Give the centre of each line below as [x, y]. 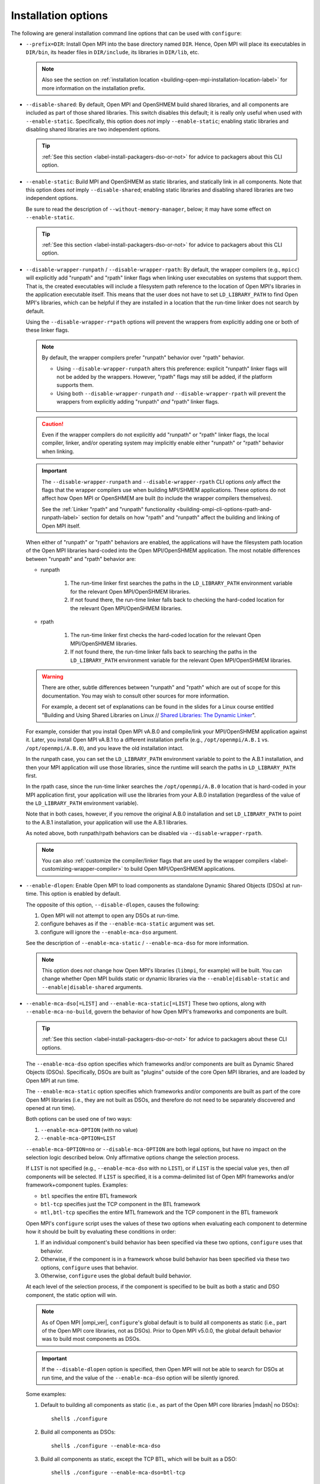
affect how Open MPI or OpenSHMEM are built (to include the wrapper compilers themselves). [157, 498]
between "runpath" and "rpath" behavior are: [81, 559]
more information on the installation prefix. [94, 88]
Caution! [53, 424]
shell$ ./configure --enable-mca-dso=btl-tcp [119, 1473]
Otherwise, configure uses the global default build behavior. [116, 1276]
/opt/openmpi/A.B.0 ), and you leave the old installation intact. [105, 748]
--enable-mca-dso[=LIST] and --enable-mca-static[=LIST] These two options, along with [146, 1004]
